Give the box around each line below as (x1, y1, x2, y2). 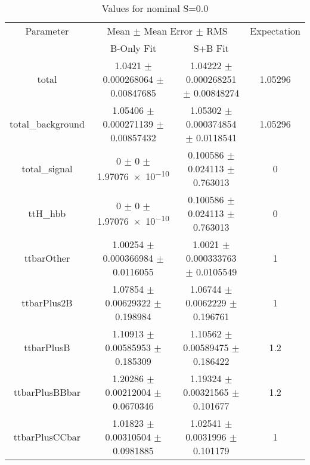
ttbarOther (24, 251, 70, 265)
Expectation (250, 24, 300, 38)
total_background (10, 117, 85, 131)
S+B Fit (193, 41, 229, 55)
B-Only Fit (110, 41, 157, 55)
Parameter (25, 24, 69, 38)
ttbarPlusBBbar (13, 385, 80, 399)
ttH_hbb (28, 206, 66, 220)
